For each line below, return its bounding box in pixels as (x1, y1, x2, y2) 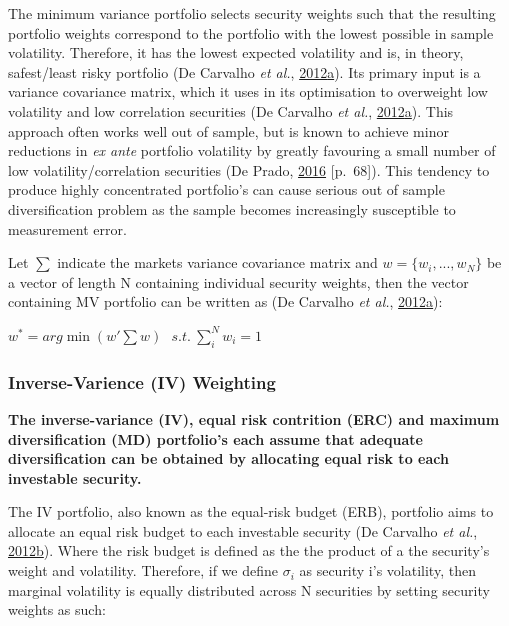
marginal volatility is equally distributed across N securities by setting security (8, 579, 490, 600)
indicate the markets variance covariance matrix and (57, 252, 378, 273)
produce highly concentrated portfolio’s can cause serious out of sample (8, 179, 445, 200)
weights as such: (8, 599, 106, 620)
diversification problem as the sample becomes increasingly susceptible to (8, 198, 456, 219)
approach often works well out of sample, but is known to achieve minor (8, 120, 449, 141)
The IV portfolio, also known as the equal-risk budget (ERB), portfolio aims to (8, 501, 494, 522)
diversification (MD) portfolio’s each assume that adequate (8, 428, 423, 449)
